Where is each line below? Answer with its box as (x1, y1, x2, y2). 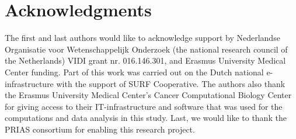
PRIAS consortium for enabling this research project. (5, 123, 195, 135)
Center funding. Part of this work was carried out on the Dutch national (5, 65, 264, 78)
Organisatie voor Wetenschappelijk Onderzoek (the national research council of (5, 43, 288, 55)
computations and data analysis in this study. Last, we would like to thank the (5, 112, 287, 124)
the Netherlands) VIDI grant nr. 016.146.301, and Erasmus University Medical (5, 54, 286, 67)
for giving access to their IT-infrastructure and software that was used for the (5, 100, 283, 112)
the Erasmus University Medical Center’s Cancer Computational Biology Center (5, 89, 292, 101)
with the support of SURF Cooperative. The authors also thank (56, 77, 285, 89)
